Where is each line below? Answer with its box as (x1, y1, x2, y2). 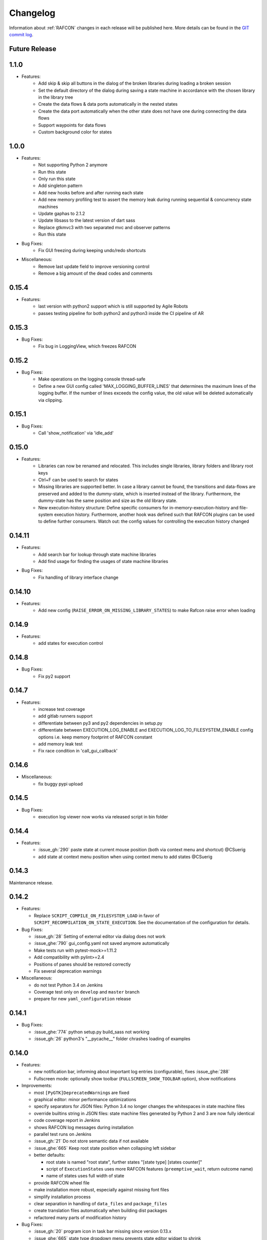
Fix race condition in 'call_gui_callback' (38, 748, 118, 754)
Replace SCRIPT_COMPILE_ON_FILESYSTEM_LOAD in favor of (34, 913, 160, 919)
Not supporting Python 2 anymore (38, 162, 108, 168)
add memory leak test (38, 741, 83, 746)
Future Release (9, 45, 56, 53)
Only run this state (38, 176, 76, 182)
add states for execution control (38, 640, 103, 646)
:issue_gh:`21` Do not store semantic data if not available (34, 1138, 149, 1144)
